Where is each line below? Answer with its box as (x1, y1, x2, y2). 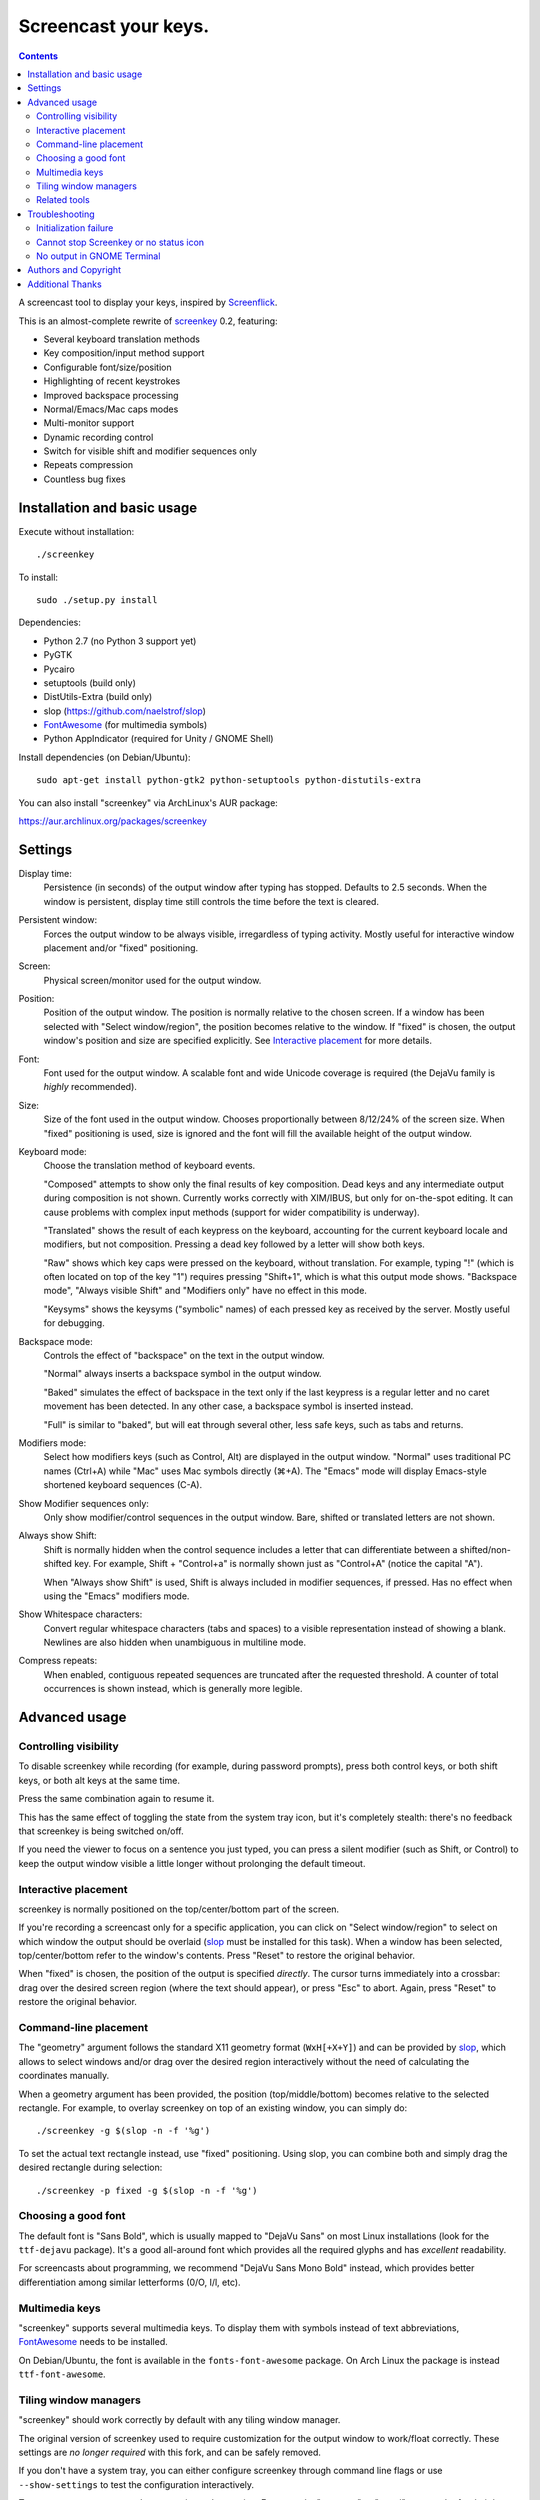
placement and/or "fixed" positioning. (43, 941, 199, 954)
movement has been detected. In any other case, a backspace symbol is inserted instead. (43, 1400, 414, 1412)
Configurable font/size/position (43, 361, 172, 373)
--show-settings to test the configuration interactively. (18, 2478, 255, 2490)
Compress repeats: (18, 1655, 98, 1667)
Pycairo (43, 663, 75, 675)
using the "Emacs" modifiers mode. (43, 1590, 190, 1602)
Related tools (36, 194, 90, 206)
